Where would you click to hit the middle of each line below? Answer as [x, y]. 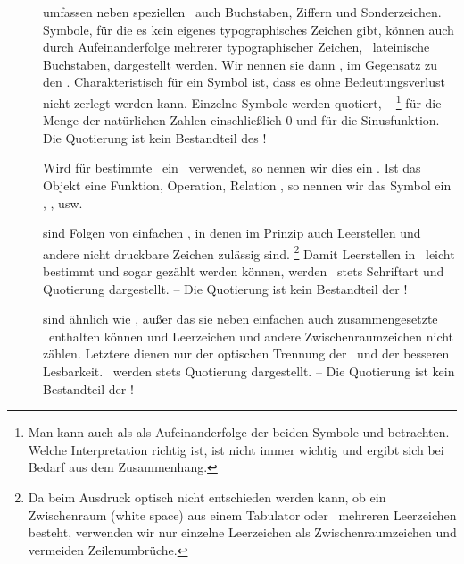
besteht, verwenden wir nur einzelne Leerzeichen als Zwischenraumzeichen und [242, 532]
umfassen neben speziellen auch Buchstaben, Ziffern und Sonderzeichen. [242, 12]
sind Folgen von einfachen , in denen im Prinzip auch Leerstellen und [232, 233]
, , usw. [63, 202]
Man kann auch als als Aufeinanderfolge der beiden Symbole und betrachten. [239, 432]
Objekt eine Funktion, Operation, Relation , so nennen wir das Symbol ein [247, 185]
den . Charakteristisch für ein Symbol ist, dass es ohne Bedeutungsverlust [244, 82]
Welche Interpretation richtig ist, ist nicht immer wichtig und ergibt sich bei [236, 449]
